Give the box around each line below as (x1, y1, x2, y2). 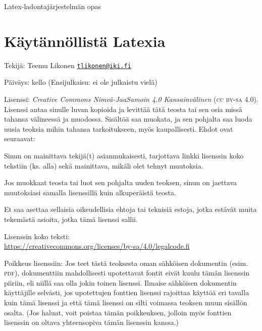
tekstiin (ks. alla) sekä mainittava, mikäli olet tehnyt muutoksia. (4, 160, 203, 171)
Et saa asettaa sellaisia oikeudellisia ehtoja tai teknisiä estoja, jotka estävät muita (4, 204, 257, 214)
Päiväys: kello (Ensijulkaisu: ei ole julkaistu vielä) (4, 77, 158, 87)
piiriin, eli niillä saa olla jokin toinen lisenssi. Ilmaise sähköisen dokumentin (4, 277, 237, 288)
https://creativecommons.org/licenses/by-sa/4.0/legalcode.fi (4, 241, 190, 251)
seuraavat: (4, 133, 35, 144)
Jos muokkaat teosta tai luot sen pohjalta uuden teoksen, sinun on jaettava (4, 177, 237, 188)
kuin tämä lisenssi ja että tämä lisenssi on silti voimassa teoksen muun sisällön (4, 297, 247, 308)
